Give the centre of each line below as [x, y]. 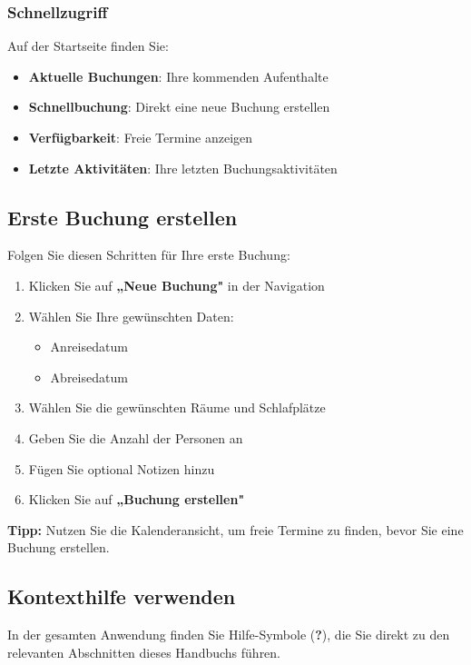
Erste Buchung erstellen [123, 217]
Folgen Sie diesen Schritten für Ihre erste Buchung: [149, 255]
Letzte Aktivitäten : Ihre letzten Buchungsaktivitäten [183, 168]
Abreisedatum [89, 377]
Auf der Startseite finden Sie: [88, 46]
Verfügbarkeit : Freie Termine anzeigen [141, 137]
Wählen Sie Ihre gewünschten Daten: [131, 316]
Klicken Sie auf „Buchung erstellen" [137, 499]
